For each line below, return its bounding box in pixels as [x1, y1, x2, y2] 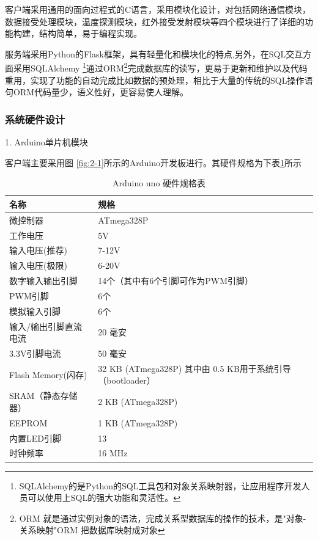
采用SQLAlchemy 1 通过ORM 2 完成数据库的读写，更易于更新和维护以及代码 [13, 60, 308, 75]
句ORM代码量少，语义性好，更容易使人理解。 [5, 86, 189, 98]
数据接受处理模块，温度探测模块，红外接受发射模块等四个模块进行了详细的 [5, 15, 305, 27]
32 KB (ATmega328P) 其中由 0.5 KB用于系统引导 [98, 362, 291, 374]
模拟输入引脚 [9, 304, 61, 317]
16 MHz [98, 447, 128, 459]
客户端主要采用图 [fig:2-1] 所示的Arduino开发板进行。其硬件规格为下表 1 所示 [5, 156, 302, 169]
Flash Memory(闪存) [9, 368, 87, 381]
